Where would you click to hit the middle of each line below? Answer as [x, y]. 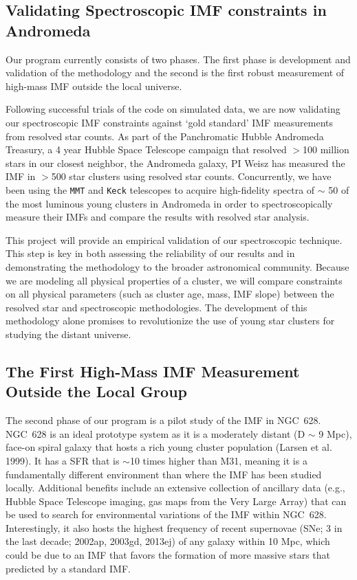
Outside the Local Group [96, 391]
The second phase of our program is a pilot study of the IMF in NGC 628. [163, 420]
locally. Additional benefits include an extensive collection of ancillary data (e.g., [175, 488]
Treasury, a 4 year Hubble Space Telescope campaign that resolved [146, 149]
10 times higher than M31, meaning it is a [218, 460]
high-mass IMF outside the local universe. [94, 86]
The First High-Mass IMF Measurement [153, 371]
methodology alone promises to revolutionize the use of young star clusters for [170, 321]
